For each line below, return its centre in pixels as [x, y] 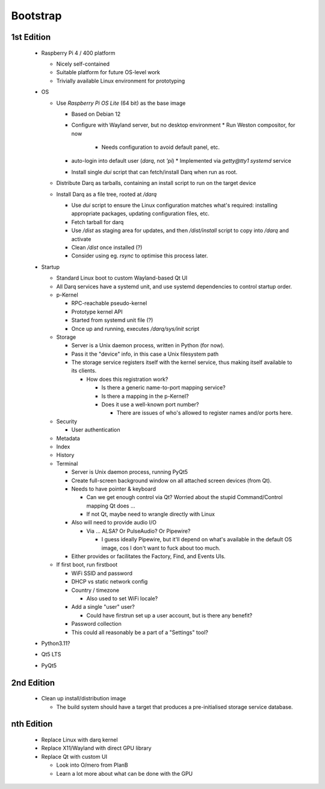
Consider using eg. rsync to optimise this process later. [140, 256]
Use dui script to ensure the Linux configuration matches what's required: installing [175, 206]
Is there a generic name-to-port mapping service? [163, 388]
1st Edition [31, 37]
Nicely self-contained [83, 64]
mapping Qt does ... [111, 506]
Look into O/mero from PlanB [92, 765]
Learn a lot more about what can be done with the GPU [125, 773]
